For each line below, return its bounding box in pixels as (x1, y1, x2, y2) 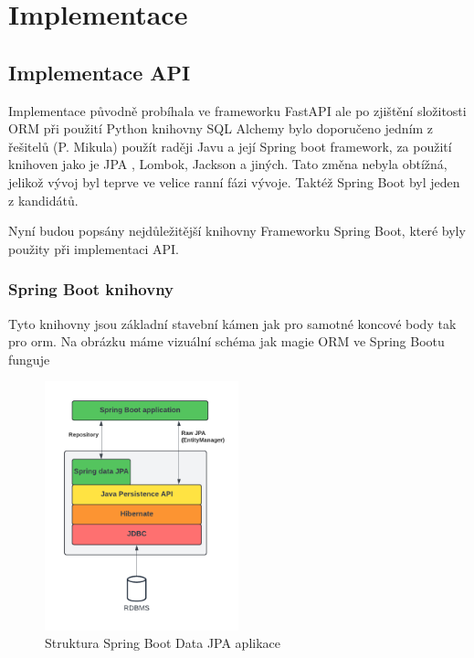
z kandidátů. (8, 190, 79, 209)
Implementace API (8, 58, 191, 86)
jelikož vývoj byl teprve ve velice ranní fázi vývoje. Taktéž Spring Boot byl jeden (8, 172, 460, 191)
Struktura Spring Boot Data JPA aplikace (45, 633, 281, 653)
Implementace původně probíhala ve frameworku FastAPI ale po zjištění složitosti (8, 101, 467, 120)
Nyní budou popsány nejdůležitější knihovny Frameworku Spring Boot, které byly (8, 221, 466, 240)
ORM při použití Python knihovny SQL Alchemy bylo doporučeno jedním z (8, 119, 434, 138)
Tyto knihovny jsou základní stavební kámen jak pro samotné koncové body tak (8, 313, 457, 333)
